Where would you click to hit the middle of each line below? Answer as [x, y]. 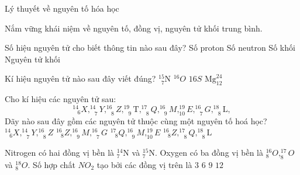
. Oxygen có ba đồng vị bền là [209, 153]
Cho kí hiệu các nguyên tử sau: [61, 99]
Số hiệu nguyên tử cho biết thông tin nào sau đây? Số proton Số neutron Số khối [150, 48]
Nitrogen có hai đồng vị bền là [60, 153]
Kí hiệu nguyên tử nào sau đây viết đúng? [80, 78]
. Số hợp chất [51, 164]
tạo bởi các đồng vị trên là [144, 164]
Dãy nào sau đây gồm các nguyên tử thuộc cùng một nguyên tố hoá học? [136, 120]
